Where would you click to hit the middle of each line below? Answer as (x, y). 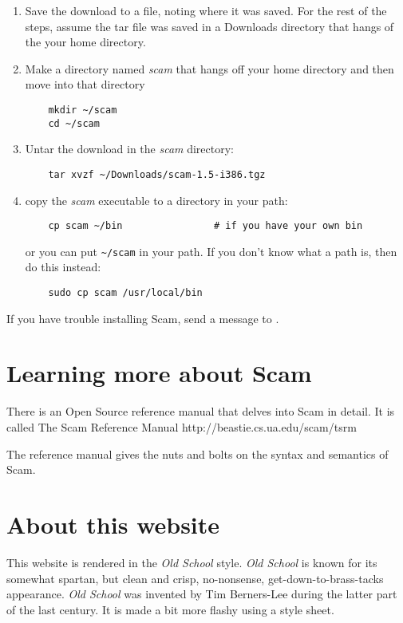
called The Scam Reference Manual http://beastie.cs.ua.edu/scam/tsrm (182, 427)
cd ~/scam (74, 123)
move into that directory (85, 84)
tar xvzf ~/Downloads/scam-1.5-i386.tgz (157, 174)
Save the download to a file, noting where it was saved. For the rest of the (206, 10)
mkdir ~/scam (83, 110)
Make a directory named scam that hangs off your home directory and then (209, 68)
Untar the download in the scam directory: (130, 149)
